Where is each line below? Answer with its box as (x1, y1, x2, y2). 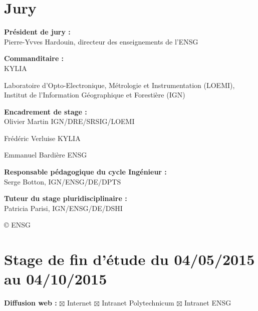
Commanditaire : (4, 53, 64, 63)
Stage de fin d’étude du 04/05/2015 (4, 249, 255, 269)
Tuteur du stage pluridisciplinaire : (4, 193, 127, 203)
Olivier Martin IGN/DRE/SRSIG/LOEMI (4, 116, 135, 126)
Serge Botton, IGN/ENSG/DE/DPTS (4, 176, 121, 186)
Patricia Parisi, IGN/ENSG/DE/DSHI (4, 202, 123, 213)
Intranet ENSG (184, 297, 231, 308)
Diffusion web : (4, 297, 57, 308)
